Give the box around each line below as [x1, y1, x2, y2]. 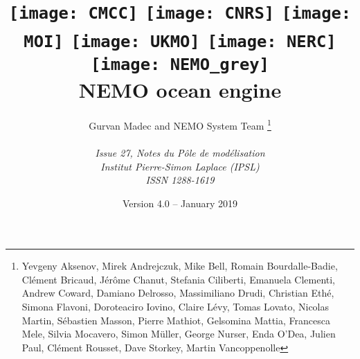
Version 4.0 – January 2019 [122, 195, 238, 210]
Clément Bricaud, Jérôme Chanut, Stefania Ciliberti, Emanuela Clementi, [21, 272, 336, 286]
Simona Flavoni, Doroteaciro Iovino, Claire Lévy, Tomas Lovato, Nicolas [21, 299, 330, 314]
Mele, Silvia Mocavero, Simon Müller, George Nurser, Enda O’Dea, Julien [21, 326, 336, 341]
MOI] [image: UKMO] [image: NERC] [24, 31, 336, 51]
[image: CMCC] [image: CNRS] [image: [8, 3, 352, 24]
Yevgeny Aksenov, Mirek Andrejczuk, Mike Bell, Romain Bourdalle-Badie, [21, 259, 338, 273]
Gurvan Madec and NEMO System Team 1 [89, 116, 271, 132]
